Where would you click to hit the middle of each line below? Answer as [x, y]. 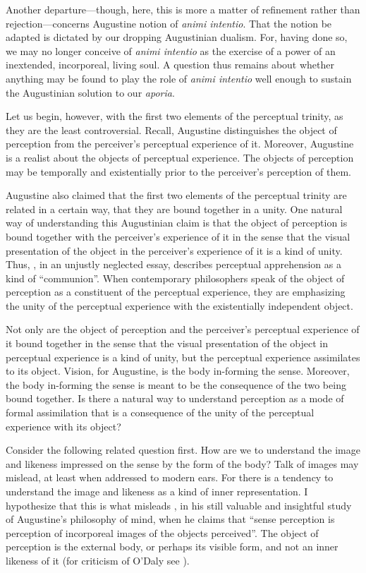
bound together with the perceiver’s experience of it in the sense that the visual [178, 236]
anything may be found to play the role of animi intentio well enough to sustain [179, 78]
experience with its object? [63, 426]
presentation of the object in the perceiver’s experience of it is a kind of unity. [174, 250]
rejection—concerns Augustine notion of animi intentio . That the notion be [169, 23]
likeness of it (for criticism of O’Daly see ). [98, 560]
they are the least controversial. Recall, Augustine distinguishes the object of [171, 129]
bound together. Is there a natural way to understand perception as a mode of [175, 398]
